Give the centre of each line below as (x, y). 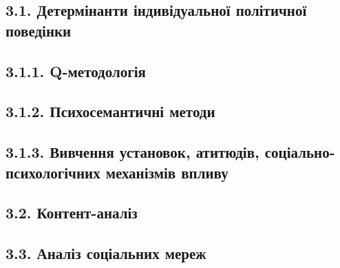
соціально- (300, 152)
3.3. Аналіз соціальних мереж (106, 253)
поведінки (39, 30)
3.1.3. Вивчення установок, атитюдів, (132, 152)
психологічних (53, 172)
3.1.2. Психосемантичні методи (110, 111)
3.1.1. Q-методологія (76, 71)
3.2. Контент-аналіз (72, 213)
